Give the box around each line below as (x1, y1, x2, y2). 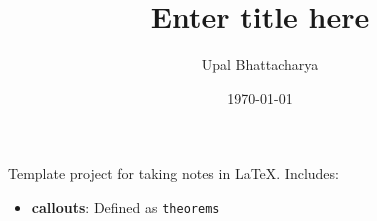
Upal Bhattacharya (201, 54, 319, 75)
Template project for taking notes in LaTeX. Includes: (8, 163, 339, 184)
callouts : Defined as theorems (31, 196, 220, 217)
